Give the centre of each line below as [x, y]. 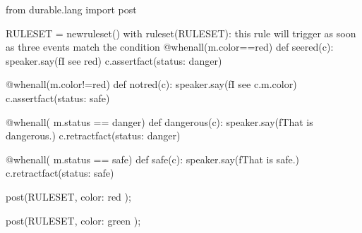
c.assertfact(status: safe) [58, 97]
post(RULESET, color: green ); [73, 220]
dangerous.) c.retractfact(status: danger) [93, 136]
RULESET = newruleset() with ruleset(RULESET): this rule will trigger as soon [181, 33]
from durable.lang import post [71, 9]
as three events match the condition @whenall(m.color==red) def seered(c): [170, 47]
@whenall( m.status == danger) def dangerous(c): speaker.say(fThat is [159, 121]
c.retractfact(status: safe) [60, 173]
